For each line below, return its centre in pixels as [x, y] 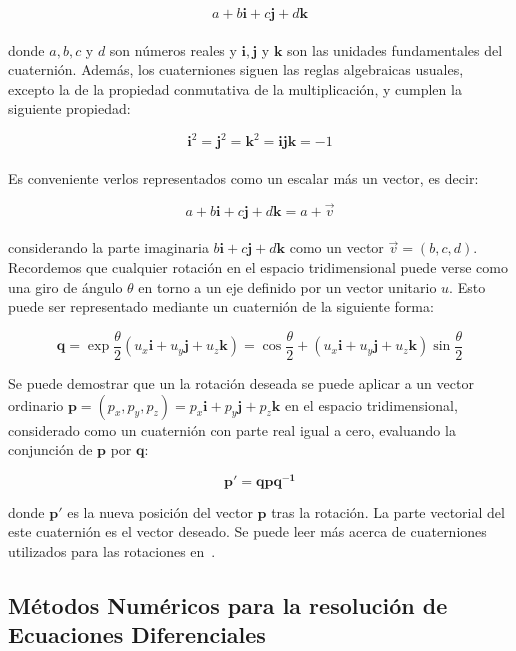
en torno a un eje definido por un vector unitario [287, 286]
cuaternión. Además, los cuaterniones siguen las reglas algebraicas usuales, [236, 69]
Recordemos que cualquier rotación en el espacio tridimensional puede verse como [258, 267]
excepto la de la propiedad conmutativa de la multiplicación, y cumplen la [235, 88]
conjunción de [50, 449]
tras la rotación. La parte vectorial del [388, 511]
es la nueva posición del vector [160, 511]
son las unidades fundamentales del [395, 49]
